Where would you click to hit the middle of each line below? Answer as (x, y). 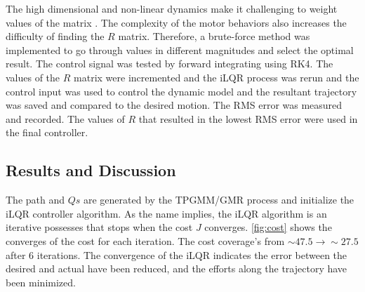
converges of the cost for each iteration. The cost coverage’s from (145, 240)
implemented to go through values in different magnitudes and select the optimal (180, 49)
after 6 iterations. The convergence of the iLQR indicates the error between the (177, 254)
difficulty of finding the (55, 36)
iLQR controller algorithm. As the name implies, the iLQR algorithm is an (166, 213)
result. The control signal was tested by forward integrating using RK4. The (170, 64)
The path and (35, 200)
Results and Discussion (91, 170)
